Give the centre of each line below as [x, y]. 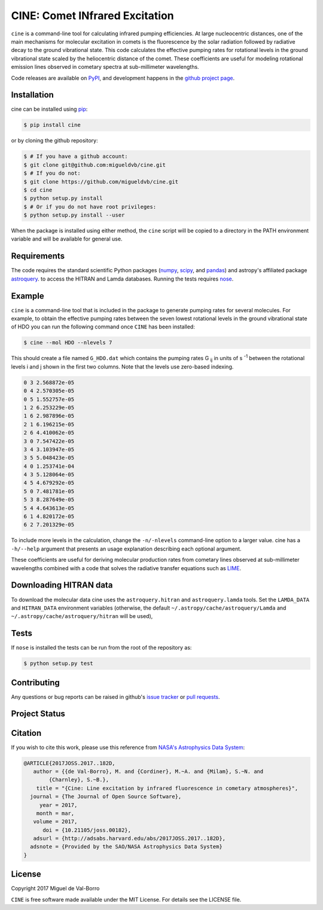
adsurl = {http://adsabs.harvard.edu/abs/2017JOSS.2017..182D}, [129, 839]
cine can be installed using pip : [49, 109]
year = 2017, [58, 805]
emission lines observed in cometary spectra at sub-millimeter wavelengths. [105, 67]
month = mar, [55, 813]
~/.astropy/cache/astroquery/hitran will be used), [82, 616]
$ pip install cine [52, 125]
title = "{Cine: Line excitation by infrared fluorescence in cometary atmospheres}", [167, 788]
